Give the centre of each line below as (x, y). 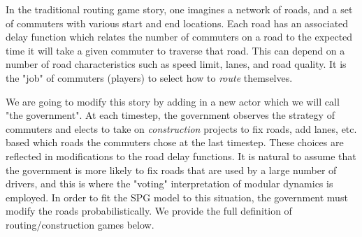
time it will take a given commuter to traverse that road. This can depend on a (175, 50)
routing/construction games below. (80, 224)
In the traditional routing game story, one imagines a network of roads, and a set (179, 9)
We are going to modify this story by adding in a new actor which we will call (173, 101)
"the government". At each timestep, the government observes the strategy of (170, 115)
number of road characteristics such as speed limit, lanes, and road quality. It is (176, 64)
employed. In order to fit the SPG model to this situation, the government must (177, 197)
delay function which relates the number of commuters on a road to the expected (179, 37)
